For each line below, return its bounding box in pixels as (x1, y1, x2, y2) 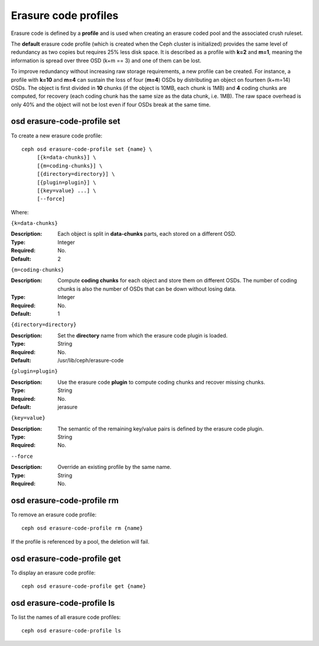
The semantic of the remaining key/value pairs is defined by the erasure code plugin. (57, 425, 264, 432)
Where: (11, 208, 29, 216)
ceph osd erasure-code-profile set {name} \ (21, 146, 153, 152)
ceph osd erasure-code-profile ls (21, 628, 121, 634)
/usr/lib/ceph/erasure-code (57, 356, 124, 364)
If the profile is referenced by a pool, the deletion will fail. (11, 538, 150, 545)
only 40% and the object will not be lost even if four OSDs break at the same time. (11, 101, 211, 108)
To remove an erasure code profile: (11, 511, 97, 518)
